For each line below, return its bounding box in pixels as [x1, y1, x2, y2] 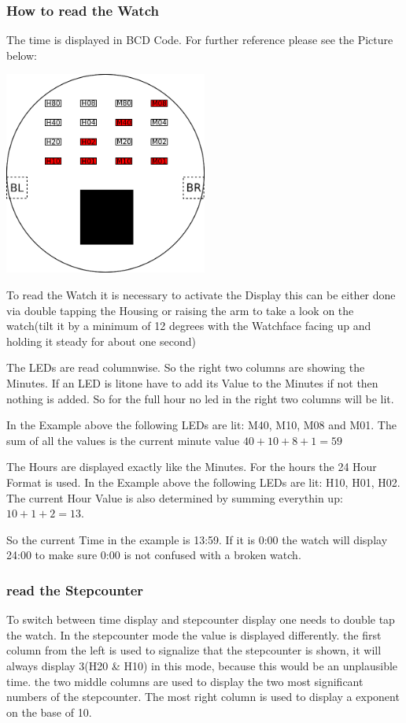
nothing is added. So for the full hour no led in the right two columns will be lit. [6, 390, 394, 406]
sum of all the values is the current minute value [6, 432, 240, 448]
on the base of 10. [6, 703, 92, 720]
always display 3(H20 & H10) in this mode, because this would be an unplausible [6, 657, 398, 673]
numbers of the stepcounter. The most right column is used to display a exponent [6, 688, 400, 705]
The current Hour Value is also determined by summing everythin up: [6, 489, 343, 506]
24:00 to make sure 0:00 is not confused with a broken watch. [6, 547, 301, 563]
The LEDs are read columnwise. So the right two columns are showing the [6, 359, 365, 376]
